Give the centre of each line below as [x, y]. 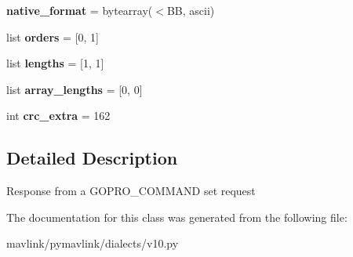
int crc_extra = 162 [58, 116]
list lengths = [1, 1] [55, 63]
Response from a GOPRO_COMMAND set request [131, 191]
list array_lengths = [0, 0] [75, 89]
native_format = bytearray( [80, 10]
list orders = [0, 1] [53, 36]
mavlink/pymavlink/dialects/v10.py [93, 243]
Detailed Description [92, 158]
